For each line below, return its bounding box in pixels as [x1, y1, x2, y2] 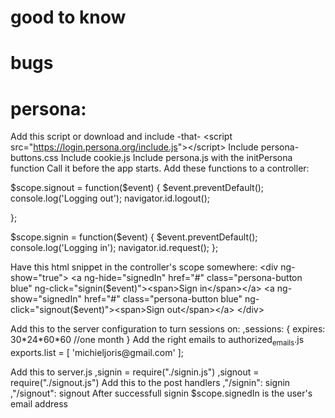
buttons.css [10, 152, 59, 164]
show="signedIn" [10, 293, 82, 305]
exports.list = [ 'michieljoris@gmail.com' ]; [10, 347, 184, 359]
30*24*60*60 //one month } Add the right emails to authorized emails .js [10, 334, 305, 348]
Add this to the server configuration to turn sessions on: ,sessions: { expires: [10, 323, 326, 335]
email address [10, 398, 68, 410]
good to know [10, 6, 127, 29]
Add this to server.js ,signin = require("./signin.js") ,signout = [10, 366, 260, 378]
